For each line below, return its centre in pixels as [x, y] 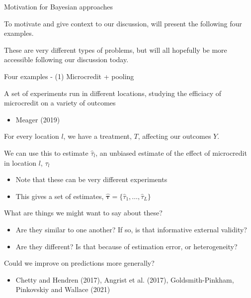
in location [20, 162]
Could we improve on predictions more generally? [79, 263]
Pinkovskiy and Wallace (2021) [63, 289]
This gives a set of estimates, [60, 196]
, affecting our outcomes [174, 136]
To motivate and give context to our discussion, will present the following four [123, 23]
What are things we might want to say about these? [83, 213]
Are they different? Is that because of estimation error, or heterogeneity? [126, 246]
